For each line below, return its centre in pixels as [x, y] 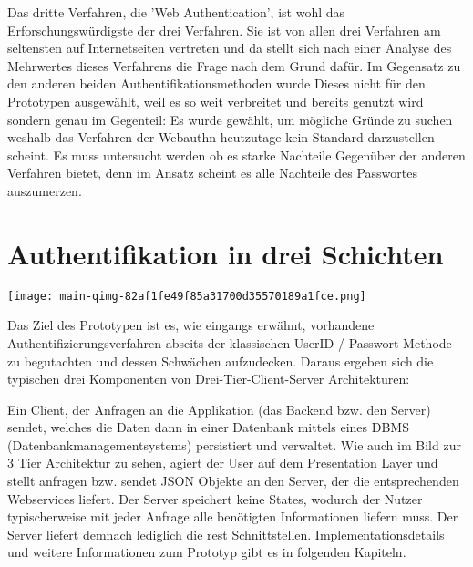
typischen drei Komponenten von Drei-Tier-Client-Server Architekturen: [209, 379]
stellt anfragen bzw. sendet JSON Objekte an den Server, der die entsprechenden [233, 481]
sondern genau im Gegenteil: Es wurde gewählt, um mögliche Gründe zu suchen [230, 119]
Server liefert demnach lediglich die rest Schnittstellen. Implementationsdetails [226, 534]
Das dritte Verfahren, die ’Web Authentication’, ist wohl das [176, 12]
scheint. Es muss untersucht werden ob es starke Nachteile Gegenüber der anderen [236, 155]
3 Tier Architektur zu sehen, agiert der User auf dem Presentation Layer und [223, 463]
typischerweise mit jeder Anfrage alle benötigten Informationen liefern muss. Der [233, 516]
